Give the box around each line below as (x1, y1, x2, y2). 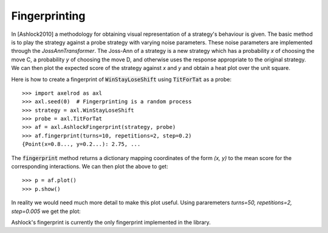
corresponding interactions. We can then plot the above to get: (11, 163, 168, 170)
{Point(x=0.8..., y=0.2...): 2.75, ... (22, 141, 141, 148)
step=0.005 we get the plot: (11, 207, 81, 215)
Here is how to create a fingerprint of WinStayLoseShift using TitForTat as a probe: (11, 75, 232, 83)
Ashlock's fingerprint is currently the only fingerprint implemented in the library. (11, 218, 211, 226)
